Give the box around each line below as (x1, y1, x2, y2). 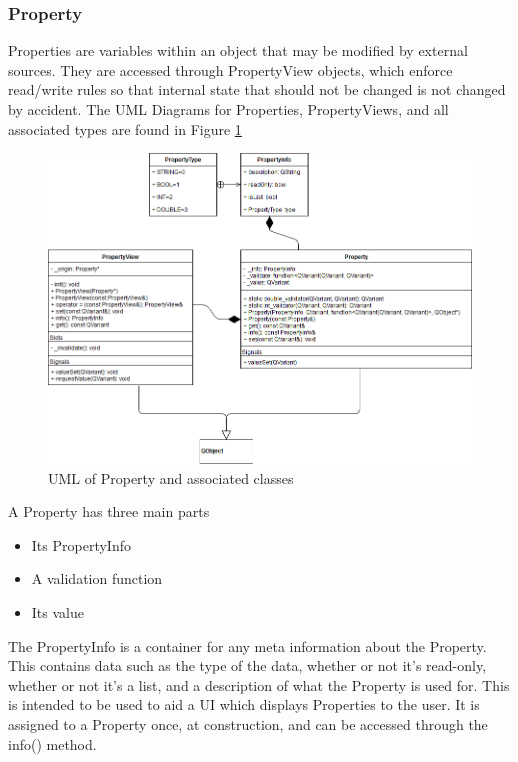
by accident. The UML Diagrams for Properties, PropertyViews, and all (8, 99, 449, 119)
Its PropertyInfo (31, 534, 131, 555)
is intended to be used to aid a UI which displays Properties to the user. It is (8, 694, 480, 715)
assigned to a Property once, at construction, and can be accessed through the (8, 714, 488, 735)
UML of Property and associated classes (48, 467, 294, 488)
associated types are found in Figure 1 (8, 118, 242, 139)
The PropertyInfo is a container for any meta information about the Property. (8, 635, 487, 656)
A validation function (31, 568, 163, 589)
